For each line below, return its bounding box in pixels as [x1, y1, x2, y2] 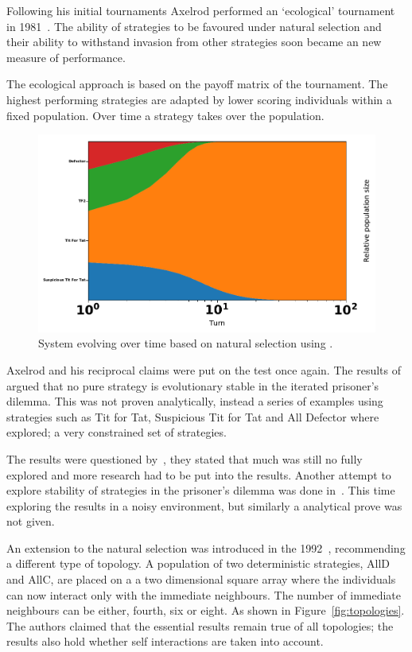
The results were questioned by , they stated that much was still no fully [6, 450, 363, 467]
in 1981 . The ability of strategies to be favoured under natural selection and [6, 17, 382, 34]
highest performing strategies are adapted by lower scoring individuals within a [6, 91, 392, 107]
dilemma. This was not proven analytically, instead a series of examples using [6, 393, 383, 409]
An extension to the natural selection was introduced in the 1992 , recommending [6, 539, 406, 556]
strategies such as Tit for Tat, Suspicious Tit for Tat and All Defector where [6, 408, 379, 425]
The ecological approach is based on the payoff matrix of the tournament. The [6, 76, 388, 92]
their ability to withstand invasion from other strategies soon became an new [6, 33, 382, 50]
